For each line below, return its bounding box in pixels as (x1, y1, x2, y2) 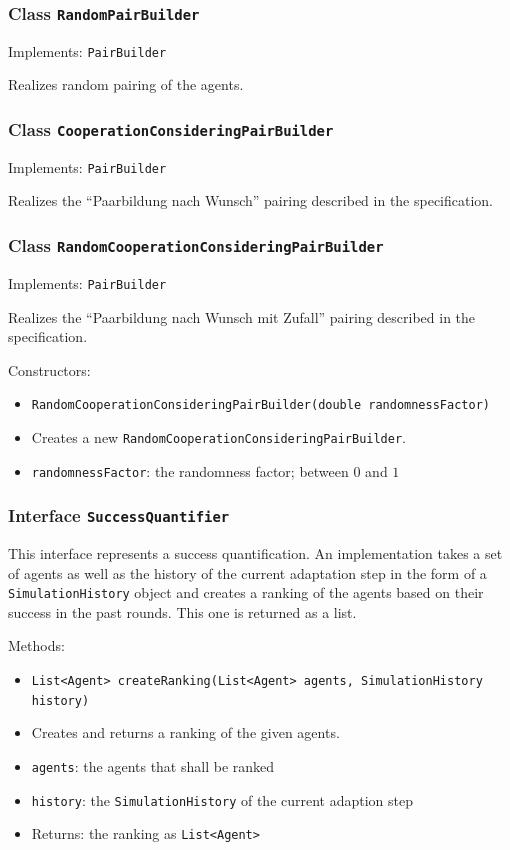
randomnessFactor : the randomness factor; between (31, 460, 349, 481)
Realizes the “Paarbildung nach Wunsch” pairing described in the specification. (8, 190, 494, 211)
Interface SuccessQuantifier (8, 503, 230, 528)
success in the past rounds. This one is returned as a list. (8, 601, 357, 622)
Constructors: (8, 359, 91, 380)
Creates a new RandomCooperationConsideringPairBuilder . (31, 426, 406, 447)
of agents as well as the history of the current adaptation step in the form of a (8, 562, 487, 583)
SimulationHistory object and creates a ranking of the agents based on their (8, 582, 484, 603)
